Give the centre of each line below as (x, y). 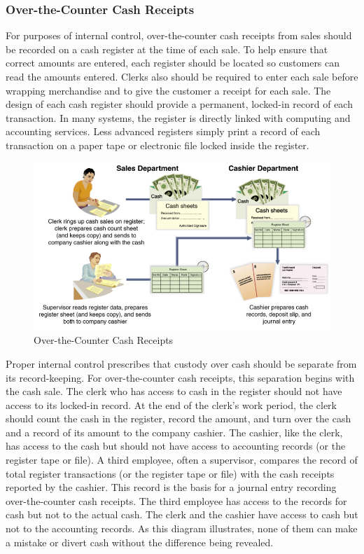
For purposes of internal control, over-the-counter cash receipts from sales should (179, 35)
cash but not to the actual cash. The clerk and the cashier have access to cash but (182, 514)
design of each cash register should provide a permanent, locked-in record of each (179, 104)
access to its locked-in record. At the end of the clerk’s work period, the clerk (171, 404)
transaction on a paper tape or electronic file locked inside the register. (157, 145)
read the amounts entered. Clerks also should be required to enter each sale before (182, 76)
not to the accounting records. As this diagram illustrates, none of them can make (182, 528)
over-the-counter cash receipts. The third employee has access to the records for (176, 500)
